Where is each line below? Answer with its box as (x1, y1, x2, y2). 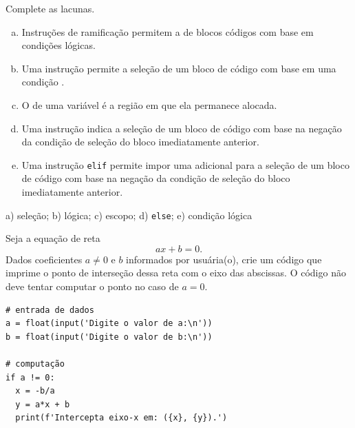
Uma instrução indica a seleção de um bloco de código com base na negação (21, 121, 342, 135)
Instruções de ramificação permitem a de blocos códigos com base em (21, 24, 314, 39)
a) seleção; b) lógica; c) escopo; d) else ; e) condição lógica (6, 207, 252, 222)
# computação (6, 359, 65, 369)
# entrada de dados (6, 305, 94, 315)
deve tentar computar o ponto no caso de (6, 279, 179, 294)
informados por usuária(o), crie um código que (126, 252, 322, 266)
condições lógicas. (21, 38, 96, 52)
